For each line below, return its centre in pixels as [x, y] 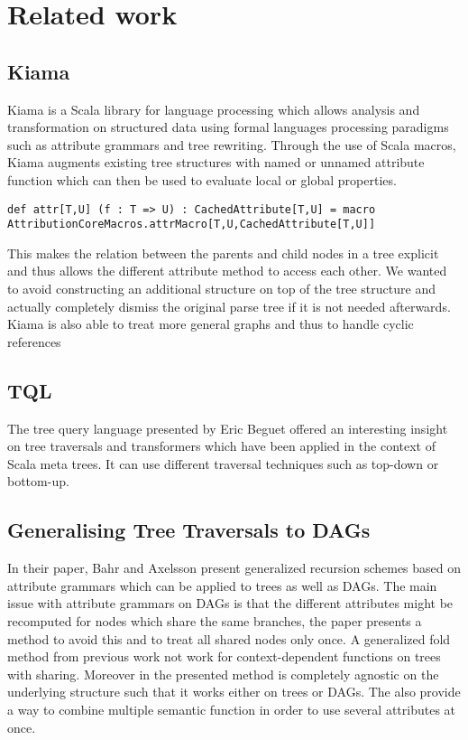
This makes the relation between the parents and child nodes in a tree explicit [223, 253]
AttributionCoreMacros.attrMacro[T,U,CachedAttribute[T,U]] [192, 225]
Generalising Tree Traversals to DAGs [189, 530]
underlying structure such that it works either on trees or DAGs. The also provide [234, 692]
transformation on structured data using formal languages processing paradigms [228, 127]
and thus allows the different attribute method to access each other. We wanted [227, 271]
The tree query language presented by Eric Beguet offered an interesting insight [228, 428]
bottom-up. [38, 481]
